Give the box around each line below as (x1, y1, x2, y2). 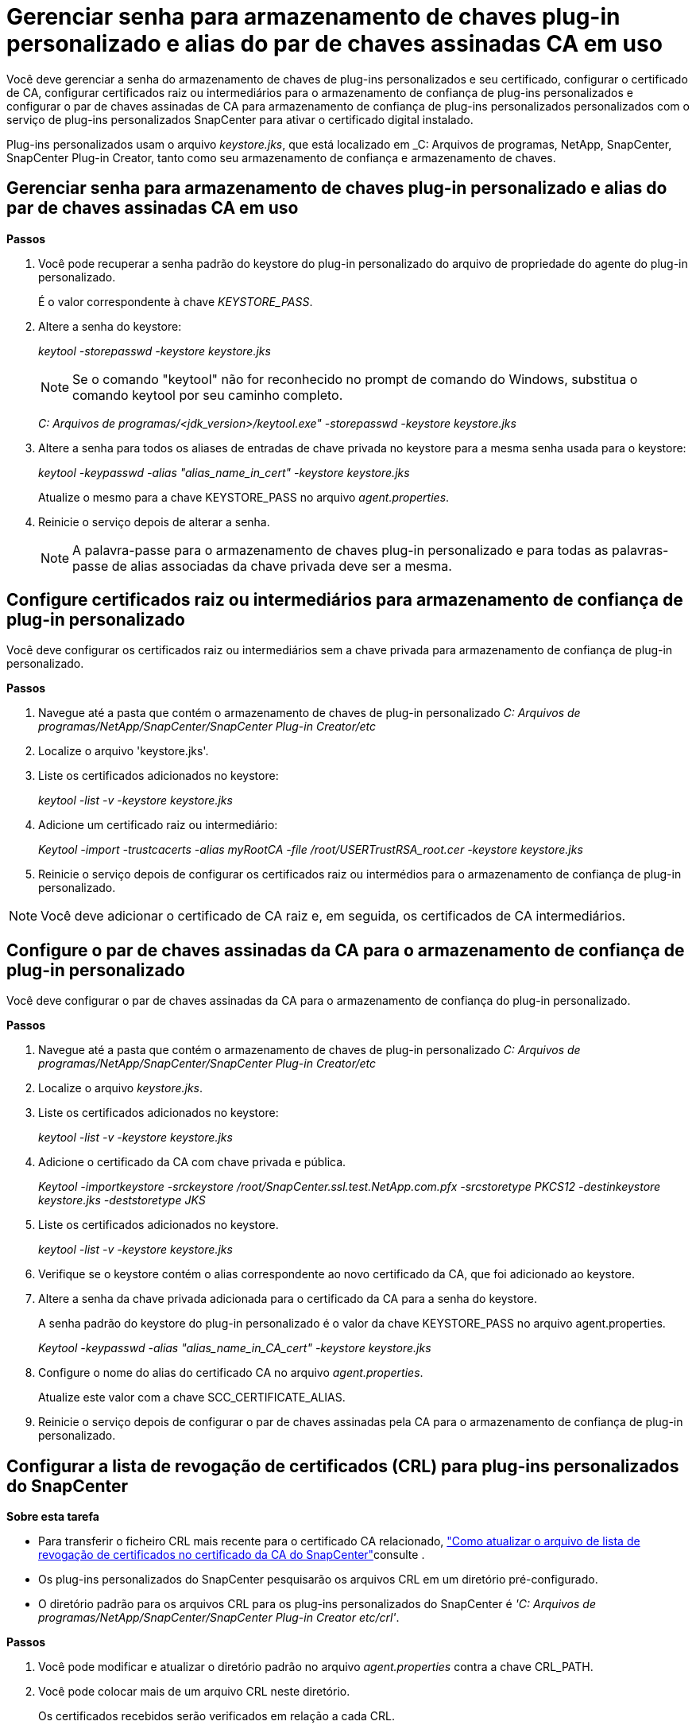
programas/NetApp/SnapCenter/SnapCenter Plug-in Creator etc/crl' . (38, 1611, 400, 1625)
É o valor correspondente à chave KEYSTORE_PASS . (38, 294, 313, 308)
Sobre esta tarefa (6, 1510, 99, 1524)
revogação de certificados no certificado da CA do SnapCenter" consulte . (38, 1548, 425, 1562)
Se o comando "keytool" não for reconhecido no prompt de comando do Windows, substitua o (72, 370, 638, 387)
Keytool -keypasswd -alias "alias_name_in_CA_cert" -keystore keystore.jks (38, 1341, 431, 1355)
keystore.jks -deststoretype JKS (38, 1193, 206, 1208)
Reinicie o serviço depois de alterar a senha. (38, 514, 270, 529)
